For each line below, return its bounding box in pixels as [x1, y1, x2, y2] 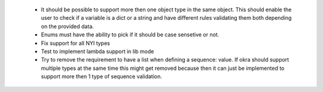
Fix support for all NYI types [41, 39, 110, 47]
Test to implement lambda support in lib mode [41, 48, 154, 55]
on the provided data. [41, 23, 94, 30]
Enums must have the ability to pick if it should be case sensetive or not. [41, 31, 220, 38]
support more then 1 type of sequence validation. [41, 73, 163, 80]
